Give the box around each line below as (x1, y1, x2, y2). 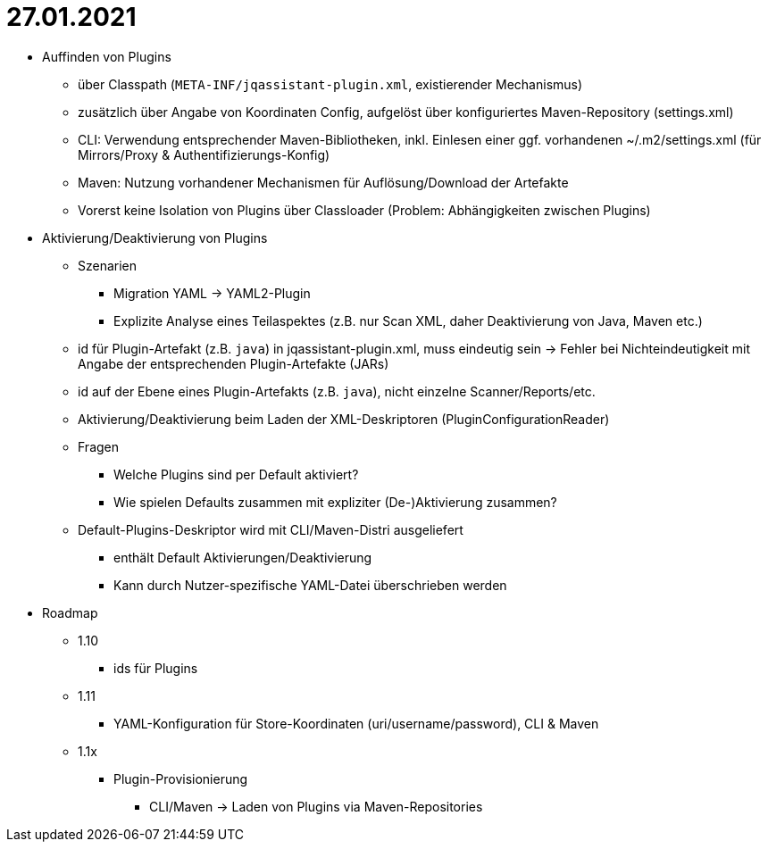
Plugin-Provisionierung (113, 770, 248, 787)
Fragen (78, 438, 120, 454)
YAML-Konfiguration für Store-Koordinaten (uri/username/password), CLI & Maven (113, 715, 599, 731)
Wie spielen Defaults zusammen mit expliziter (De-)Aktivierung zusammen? (113, 494, 557, 510)
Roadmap (42, 604, 98, 620)
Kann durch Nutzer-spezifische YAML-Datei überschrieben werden (113, 577, 507, 593)
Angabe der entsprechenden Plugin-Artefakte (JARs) (78, 355, 389, 371)
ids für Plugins (113, 660, 198, 676)
